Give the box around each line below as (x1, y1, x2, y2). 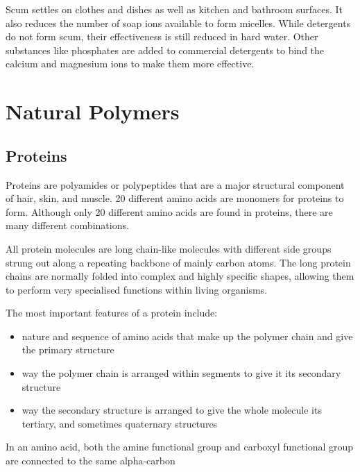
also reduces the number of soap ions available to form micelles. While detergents (6, 15, 351, 30)
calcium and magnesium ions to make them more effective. (6, 56, 255, 71)
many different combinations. (6, 218, 129, 233)
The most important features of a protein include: (6, 305, 218, 320)
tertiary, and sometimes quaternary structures (22, 416, 218, 430)
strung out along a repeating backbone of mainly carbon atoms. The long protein (6, 255, 351, 269)
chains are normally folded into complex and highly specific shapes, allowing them (6, 269, 354, 283)
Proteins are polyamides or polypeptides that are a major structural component (6, 177, 345, 192)
